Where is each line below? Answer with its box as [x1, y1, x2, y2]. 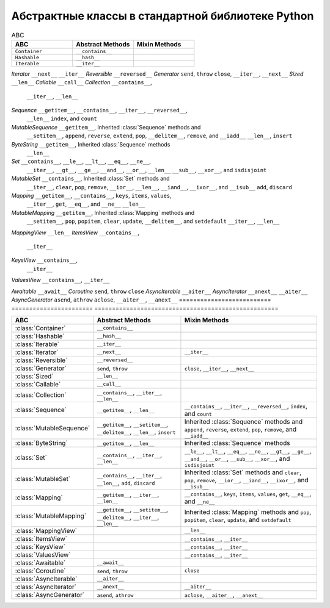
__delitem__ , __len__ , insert [97, 428, 177, 436]
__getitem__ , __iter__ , [97, 490, 159, 499]
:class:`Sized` [15, 372, 54, 380]
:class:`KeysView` [15, 542, 66, 551]
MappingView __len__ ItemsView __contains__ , [11, 229, 140, 236]
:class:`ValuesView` [15, 550, 71, 559]
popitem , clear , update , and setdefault [184, 516, 291, 524]
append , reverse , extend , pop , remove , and [184, 425, 296, 433]
